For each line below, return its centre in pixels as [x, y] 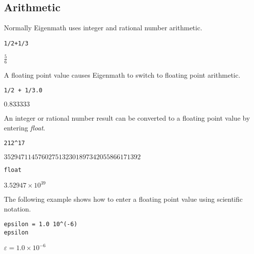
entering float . [25, 127]
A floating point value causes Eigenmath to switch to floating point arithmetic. [122, 74]
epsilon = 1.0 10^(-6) [41, 224]
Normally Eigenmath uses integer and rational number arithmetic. [103, 28]
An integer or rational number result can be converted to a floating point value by [127, 118]
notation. [18, 208]
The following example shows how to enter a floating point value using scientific [123, 199]
